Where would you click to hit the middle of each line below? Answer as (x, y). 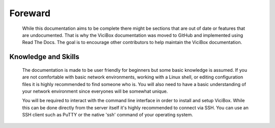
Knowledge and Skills (45, 57)
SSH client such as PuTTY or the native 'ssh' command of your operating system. (108, 115)
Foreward (30, 13)
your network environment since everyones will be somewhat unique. (95, 91)
